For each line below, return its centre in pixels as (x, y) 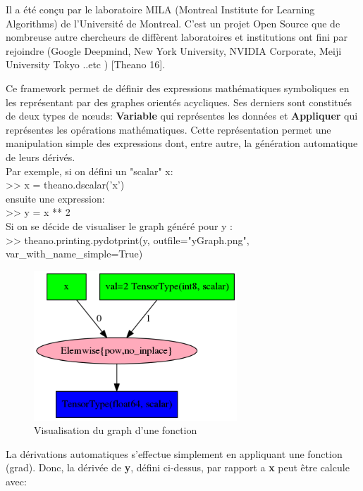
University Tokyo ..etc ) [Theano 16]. (86, 64)
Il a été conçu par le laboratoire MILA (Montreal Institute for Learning (160, 9)
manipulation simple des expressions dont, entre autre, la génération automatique (182, 143)
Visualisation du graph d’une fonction (116, 430)
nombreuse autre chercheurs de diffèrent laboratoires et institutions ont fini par (177, 37)
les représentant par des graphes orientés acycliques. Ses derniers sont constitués (179, 102)
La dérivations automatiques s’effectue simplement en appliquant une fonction (174, 453)
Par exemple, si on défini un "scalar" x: (90, 171)
